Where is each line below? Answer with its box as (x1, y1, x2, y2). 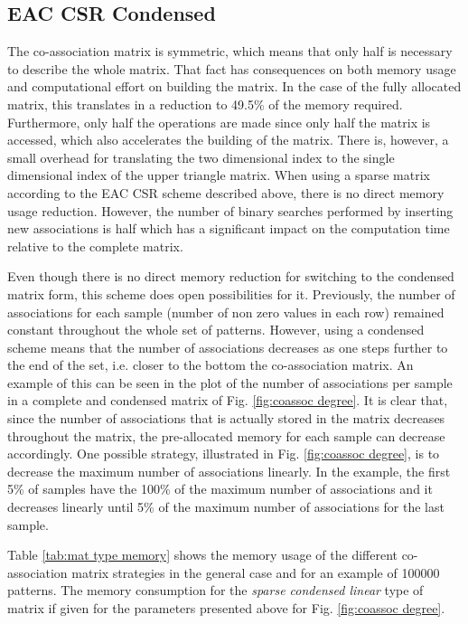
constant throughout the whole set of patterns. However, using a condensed (7, 320, 425, 339)
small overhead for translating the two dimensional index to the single (7, 147, 395, 166)
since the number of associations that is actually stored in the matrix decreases (7, 409, 445, 428)
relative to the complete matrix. (7, 236, 183, 255)
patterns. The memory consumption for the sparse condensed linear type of (7, 581, 424, 600)
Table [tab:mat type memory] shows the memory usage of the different (7, 545, 398, 564)
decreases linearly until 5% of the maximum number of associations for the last (7, 497, 445, 516)
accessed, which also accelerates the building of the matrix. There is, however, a (7, 130, 449, 149)
